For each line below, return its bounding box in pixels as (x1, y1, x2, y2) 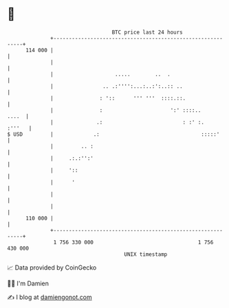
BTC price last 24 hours (111, 29, 184, 36)
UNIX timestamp (124, 250, 168, 258)
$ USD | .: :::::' (7, 130, 220, 138)
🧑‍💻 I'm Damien (7, 279, 50, 287)
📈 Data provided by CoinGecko (7, 263, 97, 272)
